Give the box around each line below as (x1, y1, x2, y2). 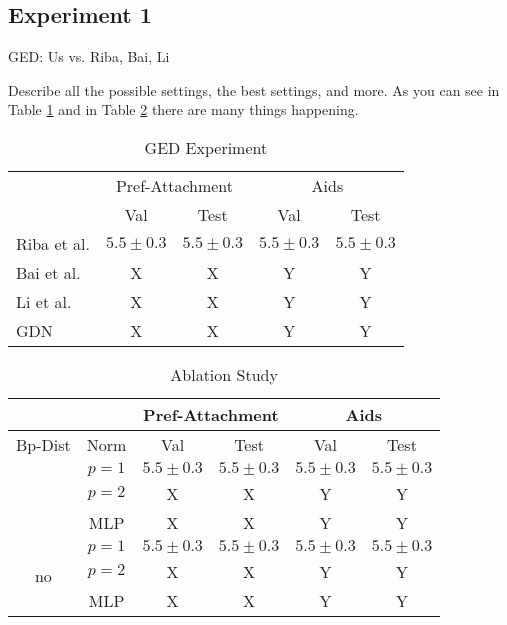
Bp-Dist (16, 432, 71, 456)
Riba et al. (16, 231, 91, 255)
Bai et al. (16, 260, 81, 284)
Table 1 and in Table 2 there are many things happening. (8, 99, 359, 120)
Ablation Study (170, 362, 278, 386)
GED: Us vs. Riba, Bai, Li (8, 46, 170, 67)
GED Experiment (144, 135, 268, 159)
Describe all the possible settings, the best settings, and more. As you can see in (8, 79, 500, 100)
